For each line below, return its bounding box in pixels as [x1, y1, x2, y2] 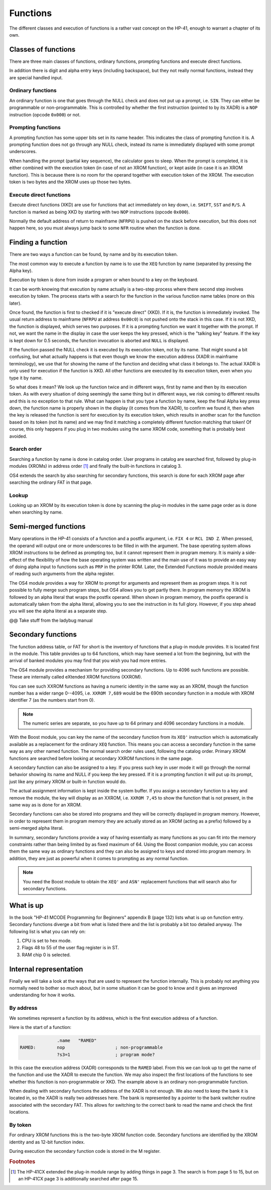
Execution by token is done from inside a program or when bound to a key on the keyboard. [9, 277, 198, 283]
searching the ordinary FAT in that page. [9, 479, 92, 485]
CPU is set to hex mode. [22, 938, 72, 944]
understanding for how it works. [9, 992, 75, 998]
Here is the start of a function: [9, 1024, 71, 1030]
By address [9, 1004, 38, 1011]
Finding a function [9, 238, 68, 247]
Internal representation [9, 965, 83, 973]
